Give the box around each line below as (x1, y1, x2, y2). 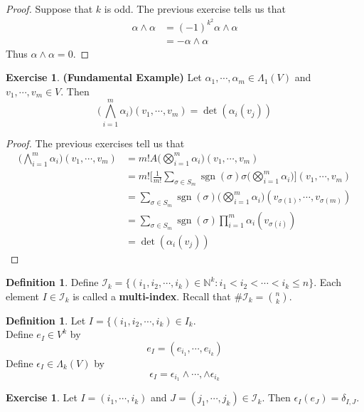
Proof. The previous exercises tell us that (6, 135, 185, 150)
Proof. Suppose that (6, 1, 93, 16)
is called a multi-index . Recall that (73, 288, 231, 303)
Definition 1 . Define (6, 275, 99, 290)
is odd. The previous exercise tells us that (104, 1, 286, 16)
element (6, 288, 40, 303)
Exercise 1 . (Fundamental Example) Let (6, 70, 202, 85)
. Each (314, 275, 341, 290)
